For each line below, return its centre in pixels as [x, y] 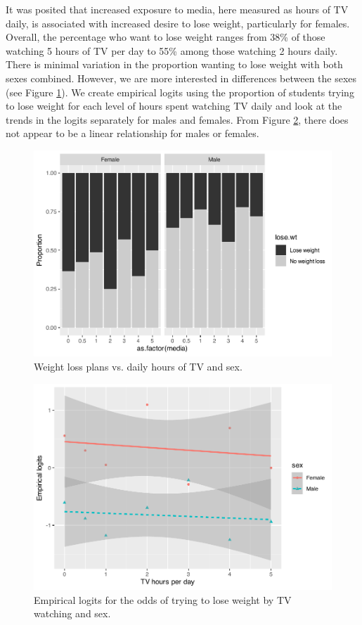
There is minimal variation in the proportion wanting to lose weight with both [174, 64]
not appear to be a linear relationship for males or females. [132, 133]
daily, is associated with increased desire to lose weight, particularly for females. [178, 23]
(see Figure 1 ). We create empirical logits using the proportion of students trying [180, 92]
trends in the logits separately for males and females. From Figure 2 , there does [177, 119]
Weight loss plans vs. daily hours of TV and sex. [138, 367]
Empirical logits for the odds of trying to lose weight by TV [163, 599]
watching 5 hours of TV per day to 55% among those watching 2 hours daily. [172, 50]
